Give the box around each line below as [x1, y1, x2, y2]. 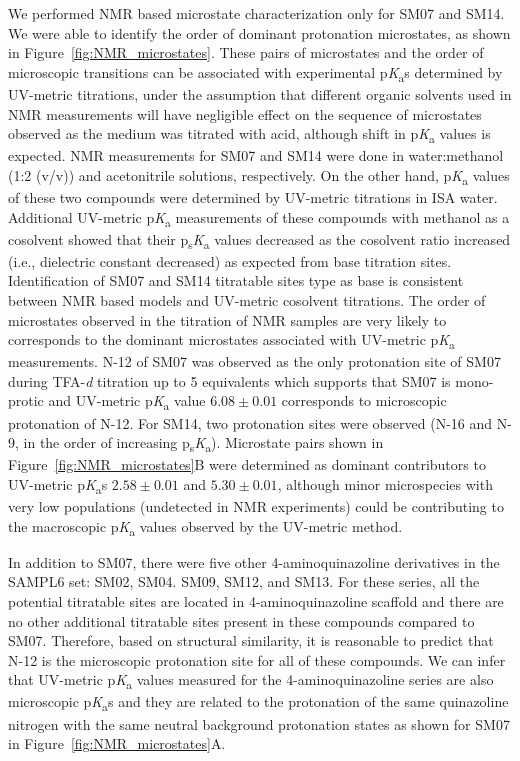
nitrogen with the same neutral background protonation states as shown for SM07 [8, 713, 510, 734]
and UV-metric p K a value [48, 390, 206, 414]
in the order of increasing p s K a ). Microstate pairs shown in [23, 432, 384, 455]
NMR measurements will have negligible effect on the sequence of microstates [8, 103, 482, 124]
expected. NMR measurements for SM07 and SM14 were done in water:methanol [8, 145, 504, 166]
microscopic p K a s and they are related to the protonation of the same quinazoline [8, 691, 509, 715]
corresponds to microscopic [281, 390, 447, 411]
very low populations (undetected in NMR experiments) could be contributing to [8, 496, 504, 517]
